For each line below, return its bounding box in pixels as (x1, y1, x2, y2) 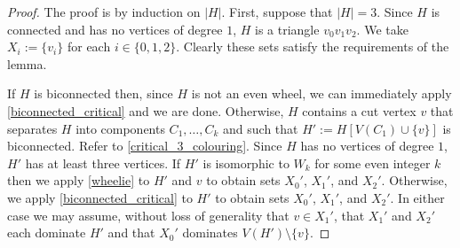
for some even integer (314, 153, 431, 172)
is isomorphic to (202, 153, 289, 172)
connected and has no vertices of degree (7, 19, 223, 38)
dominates (182, 223, 238, 242)
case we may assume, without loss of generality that (7, 205, 289, 224)
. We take (356, 19, 408, 38)
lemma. (7, 54, 47, 73)
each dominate (7, 223, 86, 242)
